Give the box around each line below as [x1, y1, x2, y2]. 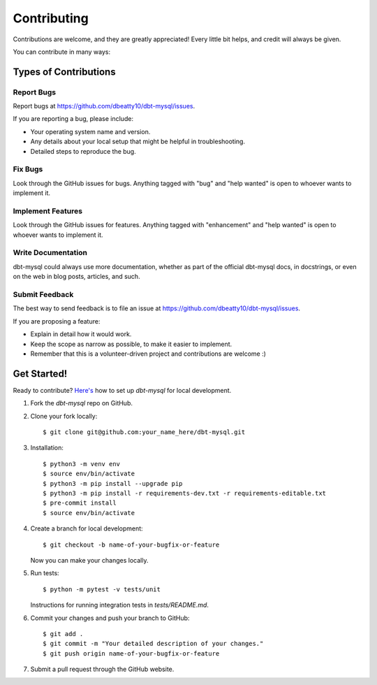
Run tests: [30, 569, 59, 577]
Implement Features [13, 206, 83, 216]
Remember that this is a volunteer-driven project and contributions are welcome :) [30, 349, 267, 358]
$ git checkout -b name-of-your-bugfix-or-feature [43, 540, 220, 549]
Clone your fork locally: [30, 412, 98, 420]
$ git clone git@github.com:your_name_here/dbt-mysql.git [43, 428, 246, 436]
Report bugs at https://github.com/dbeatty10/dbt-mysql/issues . [13, 102, 195, 110]
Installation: [30, 444, 64, 452]
